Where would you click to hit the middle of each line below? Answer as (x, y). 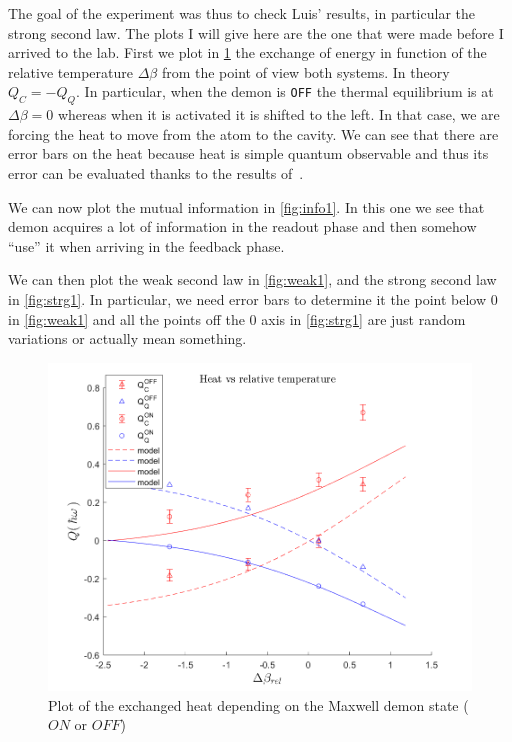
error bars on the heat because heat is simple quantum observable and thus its (248, 153)
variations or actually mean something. (127, 338)
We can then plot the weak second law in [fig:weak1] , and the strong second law (252, 279)
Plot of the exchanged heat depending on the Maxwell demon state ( (258, 704)
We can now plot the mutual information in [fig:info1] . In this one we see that (246, 206)
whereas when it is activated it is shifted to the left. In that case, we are (278, 114)
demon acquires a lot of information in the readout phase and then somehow (242, 226)
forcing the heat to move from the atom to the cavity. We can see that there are (253, 133)
